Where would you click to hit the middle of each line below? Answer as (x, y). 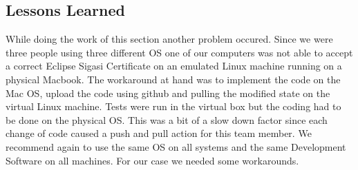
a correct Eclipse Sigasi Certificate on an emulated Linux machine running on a (174, 66)
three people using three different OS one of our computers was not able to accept (179, 52)
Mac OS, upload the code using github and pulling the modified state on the (168, 93)
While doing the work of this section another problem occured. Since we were (169, 39)
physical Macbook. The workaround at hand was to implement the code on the (173, 79)
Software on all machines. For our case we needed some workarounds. (152, 160)
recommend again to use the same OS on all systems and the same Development (176, 146)
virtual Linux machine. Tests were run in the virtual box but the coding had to (173, 106)
